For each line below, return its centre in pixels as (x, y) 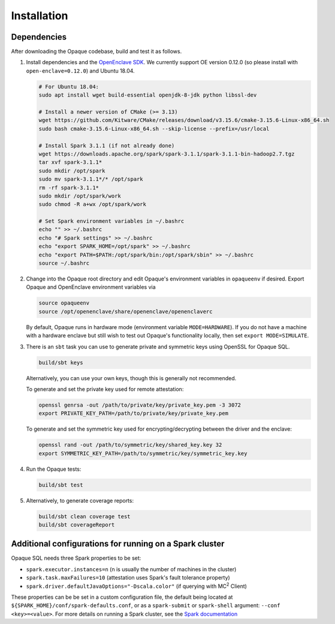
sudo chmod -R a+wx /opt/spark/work (93, 204)
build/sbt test (61, 485)
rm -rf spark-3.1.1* (69, 187)
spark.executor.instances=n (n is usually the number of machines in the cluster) (131, 569)
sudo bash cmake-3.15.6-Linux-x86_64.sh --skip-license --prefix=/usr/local (154, 129)
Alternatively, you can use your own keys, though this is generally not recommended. (131, 378)
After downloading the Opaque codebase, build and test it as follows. (96, 52)
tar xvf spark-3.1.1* (70, 162)
